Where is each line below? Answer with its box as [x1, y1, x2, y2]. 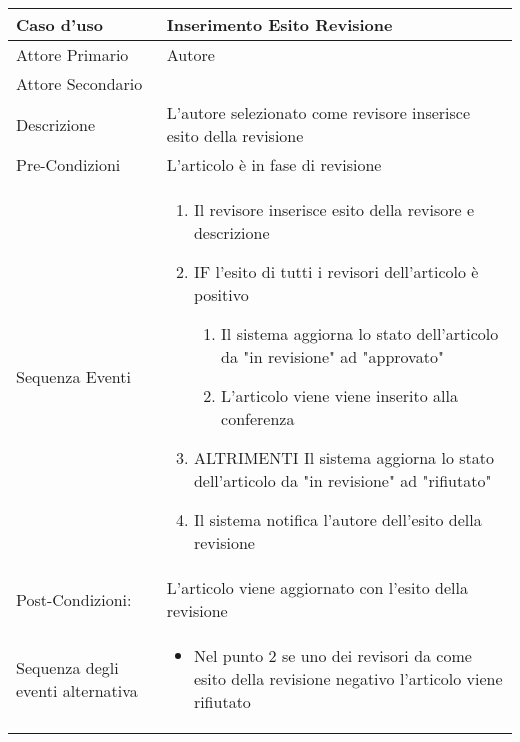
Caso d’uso [16, 13, 103, 36]
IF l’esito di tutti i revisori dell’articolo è [193, 260, 479, 283]
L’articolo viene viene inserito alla [221, 384, 458, 407]
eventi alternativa [16, 678, 138, 702]
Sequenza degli [16, 655, 119, 679]
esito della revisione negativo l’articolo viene [193, 667, 503, 690]
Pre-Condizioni [16, 153, 121, 176]
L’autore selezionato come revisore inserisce [166, 101, 471, 124]
